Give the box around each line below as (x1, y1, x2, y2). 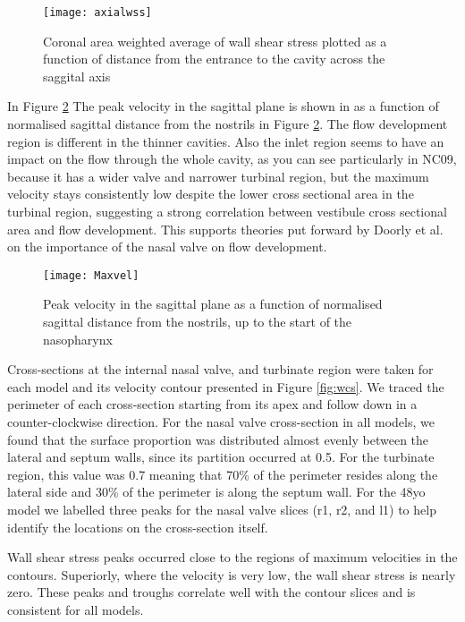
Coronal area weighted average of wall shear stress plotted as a (43, 31, 387, 50)
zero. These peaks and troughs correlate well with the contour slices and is (7, 583, 416, 601)
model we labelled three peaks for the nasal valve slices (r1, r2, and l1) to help (7, 499, 436, 518)
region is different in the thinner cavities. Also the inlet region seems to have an (7, 132, 444, 150)
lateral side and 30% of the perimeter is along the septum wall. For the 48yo (7, 482, 426, 501)
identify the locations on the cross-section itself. (7, 517, 268, 536)
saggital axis (43, 66, 111, 85)
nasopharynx (43, 329, 113, 348)
